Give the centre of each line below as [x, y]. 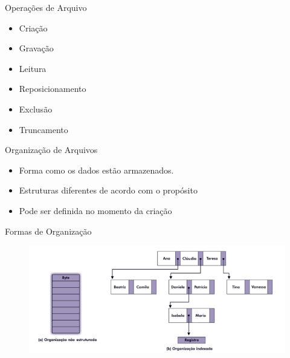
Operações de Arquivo [46, 7]
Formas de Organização [48, 231]
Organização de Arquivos [51, 150]
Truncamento [43, 129]
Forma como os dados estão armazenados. [96, 170]
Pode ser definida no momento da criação [95, 210]
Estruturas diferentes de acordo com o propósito [108, 190]
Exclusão [36, 109]
